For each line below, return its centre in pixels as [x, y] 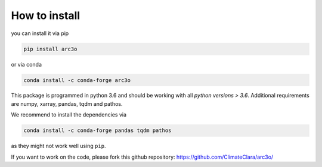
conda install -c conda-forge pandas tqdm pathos [97, 130]
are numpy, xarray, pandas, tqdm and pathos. [67, 103]
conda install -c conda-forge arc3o [77, 80]
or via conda [26, 64]
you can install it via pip [40, 33]
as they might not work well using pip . [58, 146]
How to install [46, 15]
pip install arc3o [50, 49]
